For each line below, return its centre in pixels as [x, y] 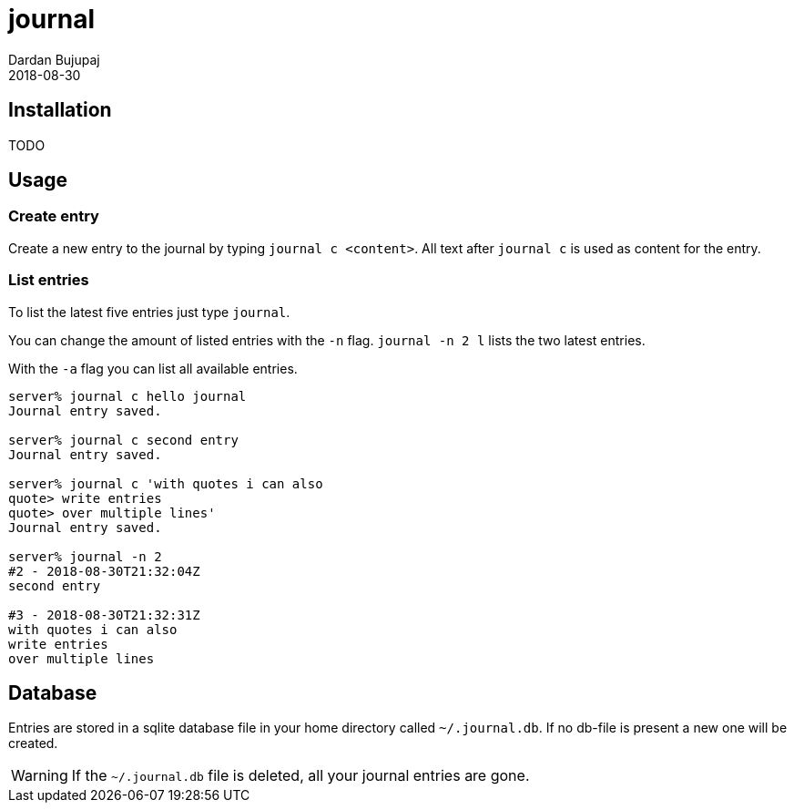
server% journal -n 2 [85, 556]
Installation [60, 110]
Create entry [54, 216]
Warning [40, 776]
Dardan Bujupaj [54, 59]
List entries [49, 280]
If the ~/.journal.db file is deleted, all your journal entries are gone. [300, 776]
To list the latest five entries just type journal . [149, 312]
